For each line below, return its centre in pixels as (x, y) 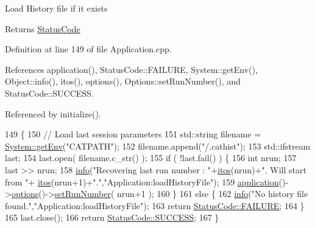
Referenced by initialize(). (53, 113)
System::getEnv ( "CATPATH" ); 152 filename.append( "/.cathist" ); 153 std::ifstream (158, 146)
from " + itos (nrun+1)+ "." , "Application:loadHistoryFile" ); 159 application (142, 181)
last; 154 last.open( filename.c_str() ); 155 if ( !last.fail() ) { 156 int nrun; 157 (151, 158)
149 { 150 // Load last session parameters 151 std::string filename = (133, 134)
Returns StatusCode (43, 28)
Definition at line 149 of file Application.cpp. (88, 49)
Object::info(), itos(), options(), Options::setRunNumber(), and (123, 81)
